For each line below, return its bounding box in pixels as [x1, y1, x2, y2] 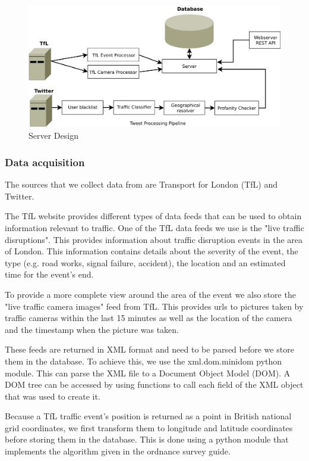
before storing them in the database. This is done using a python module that [5, 433, 289, 446]
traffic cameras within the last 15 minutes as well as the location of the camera [5, 312, 292, 324]
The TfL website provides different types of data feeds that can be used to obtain [5, 210, 302, 222]
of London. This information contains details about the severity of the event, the [5, 245, 298, 257]
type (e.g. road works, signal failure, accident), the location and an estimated [5, 256, 286, 269]
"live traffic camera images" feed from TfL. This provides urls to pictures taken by [5, 300, 304, 312]
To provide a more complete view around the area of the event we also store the [5, 288, 296, 300]
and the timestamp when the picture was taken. [5, 323, 179, 335]
